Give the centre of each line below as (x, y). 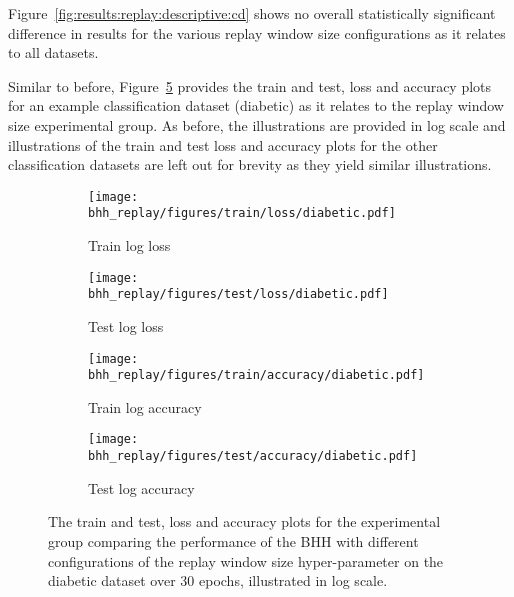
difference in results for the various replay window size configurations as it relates (257, 32)
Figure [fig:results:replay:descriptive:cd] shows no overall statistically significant (252, 13)
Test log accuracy (141, 487)
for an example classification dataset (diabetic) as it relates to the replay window (256, 105)
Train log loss (129, 245)
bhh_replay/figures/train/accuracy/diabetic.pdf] (256, 375)
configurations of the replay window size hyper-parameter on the (246, 560)
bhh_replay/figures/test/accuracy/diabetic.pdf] (253, 456)
